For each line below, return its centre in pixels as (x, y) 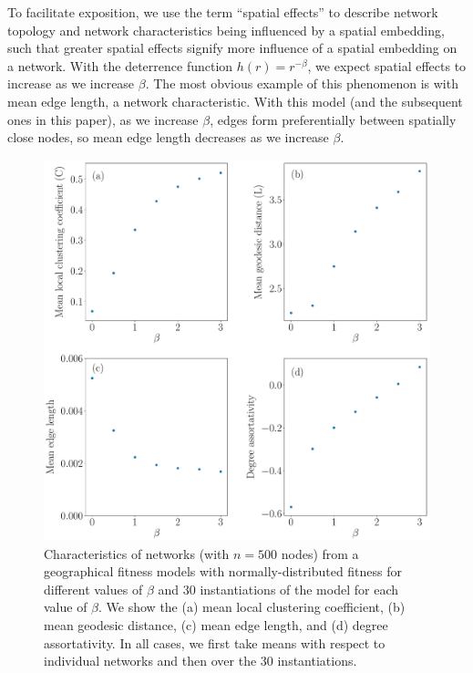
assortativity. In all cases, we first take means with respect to (215, 642)
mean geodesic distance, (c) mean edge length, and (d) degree (216, 624)
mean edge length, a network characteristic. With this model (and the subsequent (235, 101)
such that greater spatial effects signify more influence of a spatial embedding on (232, 48)
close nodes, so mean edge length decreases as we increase (168, 137)
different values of (93, 589)
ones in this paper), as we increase (103, 119)
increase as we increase (71, 83)
